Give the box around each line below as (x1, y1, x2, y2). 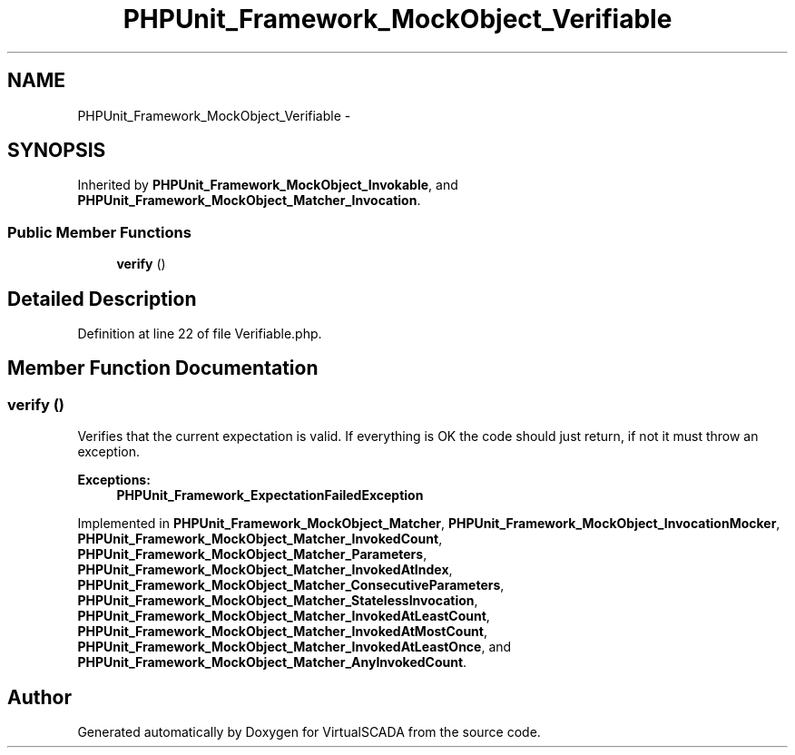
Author (7, 685, 72, 709)
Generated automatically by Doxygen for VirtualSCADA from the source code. (77, 724, 541, 740)
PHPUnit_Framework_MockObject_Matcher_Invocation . (77, 192, 421, 209)
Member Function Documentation (7, 357, 319, 380)
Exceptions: (77, 472, 151, 488)
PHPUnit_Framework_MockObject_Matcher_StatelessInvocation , (77, 593, 478, 609)
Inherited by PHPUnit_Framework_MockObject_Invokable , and (77, 177, 458, 193)
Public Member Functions (7, 222, 191, 241)
